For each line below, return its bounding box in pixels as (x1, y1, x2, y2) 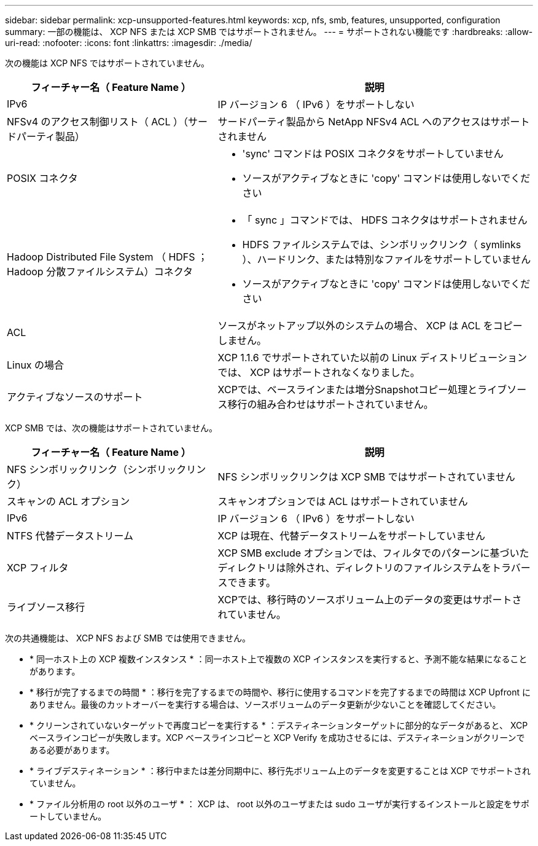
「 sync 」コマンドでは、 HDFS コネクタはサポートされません (242, 214, 528, 226)
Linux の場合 (7, 359, 64, 371)
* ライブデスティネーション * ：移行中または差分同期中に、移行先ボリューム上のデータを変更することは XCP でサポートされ (29, 766, 531, 776)
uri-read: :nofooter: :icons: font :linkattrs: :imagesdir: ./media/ (5, 37, 252, 48)
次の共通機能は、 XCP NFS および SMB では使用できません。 (5, 633, 251, 643)
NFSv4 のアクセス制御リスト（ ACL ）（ (7, 116, 189, 128)
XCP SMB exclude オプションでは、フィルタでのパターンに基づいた (217, 547, 529, 559)
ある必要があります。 (29, 745, 115, 755)
